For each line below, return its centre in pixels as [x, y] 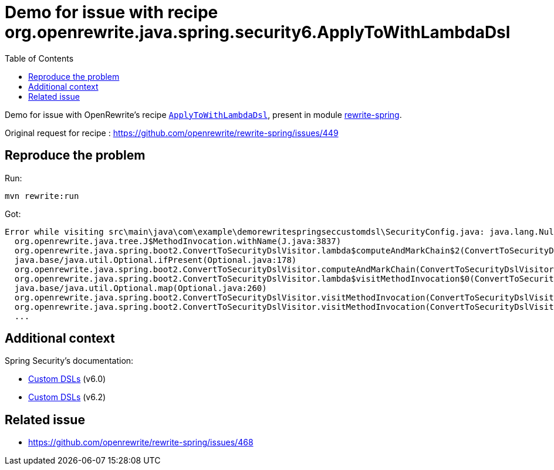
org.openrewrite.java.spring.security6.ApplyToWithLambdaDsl [258, 32]
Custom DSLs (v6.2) [67, 397]
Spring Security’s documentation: [69, 361]
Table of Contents [39, 58]
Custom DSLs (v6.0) [67, 379]
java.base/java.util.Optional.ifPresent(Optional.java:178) [156, 260]
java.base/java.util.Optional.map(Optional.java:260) [141, 288]
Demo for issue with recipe [112, 12]
